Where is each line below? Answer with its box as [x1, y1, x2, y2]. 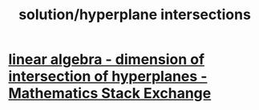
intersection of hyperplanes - [8, 68, 208, 85]
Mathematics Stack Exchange [8, 84, 212, 103]
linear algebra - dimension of [8, 50, 205, 69]
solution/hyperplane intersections [18, 6, 251, 24]
